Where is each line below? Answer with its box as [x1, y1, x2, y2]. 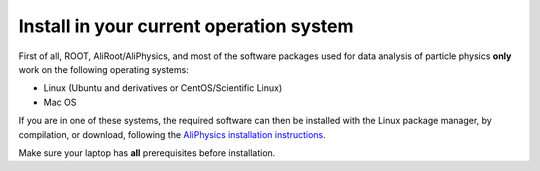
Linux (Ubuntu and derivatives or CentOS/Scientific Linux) [43, 82, 283, 94]
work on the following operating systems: [18, 63, 189, 75]
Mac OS [43, 96, 77, 108]
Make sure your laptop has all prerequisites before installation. [18, 146, 276, 159]
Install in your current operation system [18, 15, 354, 37]
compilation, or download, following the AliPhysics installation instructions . [18, 128, 327, 140]
